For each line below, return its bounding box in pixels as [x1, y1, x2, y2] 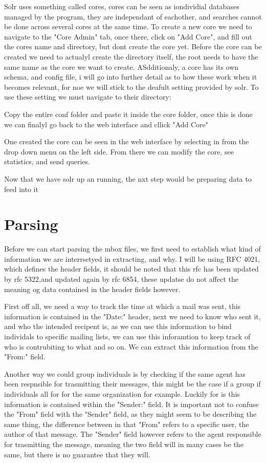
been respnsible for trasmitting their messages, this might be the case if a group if [4, 378, 261, 389]
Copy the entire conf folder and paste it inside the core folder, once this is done [4, 108, 253, 119]
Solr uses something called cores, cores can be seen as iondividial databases [4, 1, 239, 11]
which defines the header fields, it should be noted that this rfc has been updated [4, 263, 259, 274]
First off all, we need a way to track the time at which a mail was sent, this [4, 301, 241, 312]
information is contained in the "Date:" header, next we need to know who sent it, [4, 311, 261, 321]
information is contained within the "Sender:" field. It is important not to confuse [4, 398, 259, 409]
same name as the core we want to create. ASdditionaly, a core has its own [4, 61, 239, 72]
